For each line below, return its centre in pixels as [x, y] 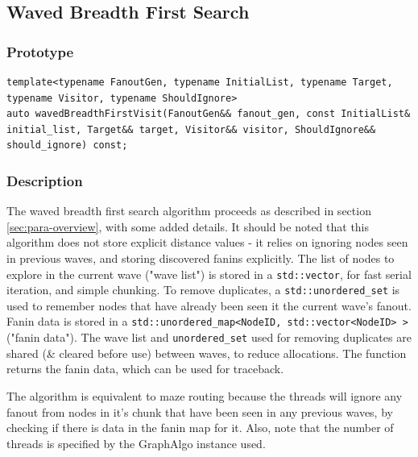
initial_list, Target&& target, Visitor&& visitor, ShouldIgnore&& [191, 129]
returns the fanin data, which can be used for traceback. [145, 369]
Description [45, 180]
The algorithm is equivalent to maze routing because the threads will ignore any [205, 395]
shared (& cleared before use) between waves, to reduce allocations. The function [207, 353]
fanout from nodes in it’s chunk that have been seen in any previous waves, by [200, 411]
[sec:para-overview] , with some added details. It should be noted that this [188, 226]
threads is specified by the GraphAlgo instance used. [136, 443]
